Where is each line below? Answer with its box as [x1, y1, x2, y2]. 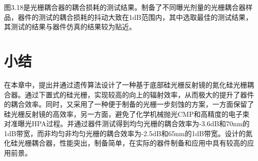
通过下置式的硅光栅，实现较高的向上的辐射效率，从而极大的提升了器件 [24, 89, 254, 99]
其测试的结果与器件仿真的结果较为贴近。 [4, 21, 136, 32]
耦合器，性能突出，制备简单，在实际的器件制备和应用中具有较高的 [31, 138, 247, 148]
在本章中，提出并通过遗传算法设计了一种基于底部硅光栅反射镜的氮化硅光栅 [4, 79, 247, 89]
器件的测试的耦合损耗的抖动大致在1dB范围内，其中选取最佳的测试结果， [17, 11, 253, 22]
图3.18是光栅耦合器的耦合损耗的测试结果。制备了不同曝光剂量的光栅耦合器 [4, 2, 246, 12]
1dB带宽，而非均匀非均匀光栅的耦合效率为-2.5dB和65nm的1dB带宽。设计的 [4, 128, 246, 138]
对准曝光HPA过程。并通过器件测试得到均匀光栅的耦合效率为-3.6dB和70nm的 [4, 118, 250, 129]
